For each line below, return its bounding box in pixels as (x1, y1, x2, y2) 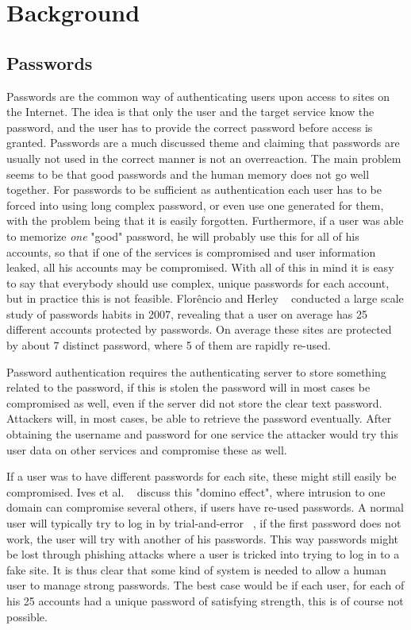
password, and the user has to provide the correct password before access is (6, 118, 373, 135)
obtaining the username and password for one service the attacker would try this (6, 426, 398, 443)
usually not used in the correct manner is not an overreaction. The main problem (6, 149, 401, 166)
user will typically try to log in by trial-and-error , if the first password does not (6, 515, 401, 531)
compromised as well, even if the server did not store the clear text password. (6, 394, 382, 411)
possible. (6, 608, 48, 624)
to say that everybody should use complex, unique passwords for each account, (6, 274, 390, 291)
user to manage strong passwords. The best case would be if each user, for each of (6, 577, 405, 593)
